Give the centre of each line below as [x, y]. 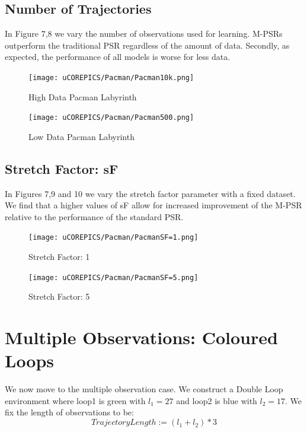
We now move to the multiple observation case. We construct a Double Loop [144, 389]
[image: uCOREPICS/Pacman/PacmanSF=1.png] [113, 238]
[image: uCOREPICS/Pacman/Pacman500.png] [111, 118]
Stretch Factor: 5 [59, 296]
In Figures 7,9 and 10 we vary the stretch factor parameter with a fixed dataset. [150, 193]
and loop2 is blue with [217, 400]
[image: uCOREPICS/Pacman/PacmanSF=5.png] [113, 277]
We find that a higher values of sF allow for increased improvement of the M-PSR [153, 205]
